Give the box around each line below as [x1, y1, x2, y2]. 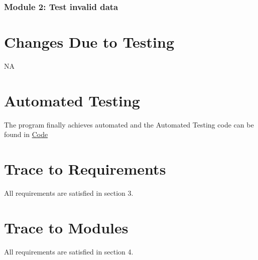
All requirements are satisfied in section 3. [4, 188, 134, 198]
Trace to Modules [4, 217, 128, 237]
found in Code [4, 129, 48, 140]
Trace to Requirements [4, 159, 166, 179]
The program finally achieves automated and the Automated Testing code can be [4, 119, 254, 129]
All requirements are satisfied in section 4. [4, 246, 134, 256]
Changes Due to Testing [4, 32, 175, 52]
